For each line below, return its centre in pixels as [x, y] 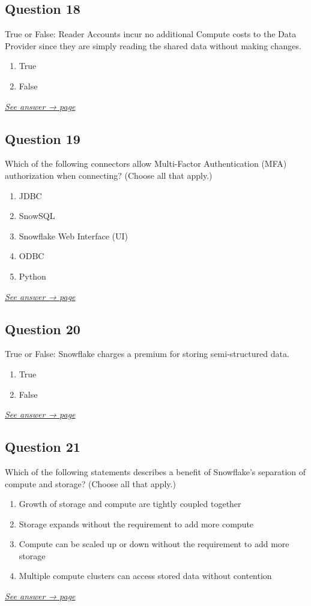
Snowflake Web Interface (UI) [74, 235]
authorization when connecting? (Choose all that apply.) [109, 175]
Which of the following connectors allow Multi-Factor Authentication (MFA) [146, 163]
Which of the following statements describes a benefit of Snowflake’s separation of [155, 471]
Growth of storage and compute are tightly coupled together [130, 504]
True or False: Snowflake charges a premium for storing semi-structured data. [147, 354]
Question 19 [43, 138]
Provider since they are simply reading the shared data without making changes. [153, 45]
